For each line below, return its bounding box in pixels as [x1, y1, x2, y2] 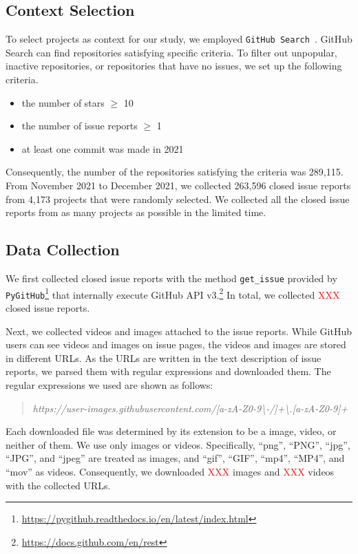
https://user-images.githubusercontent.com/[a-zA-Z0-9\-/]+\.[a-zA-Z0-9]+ [32, 401, 348, 415]
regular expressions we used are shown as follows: [6, 377, 213, 392]
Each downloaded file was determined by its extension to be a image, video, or [6, 424, 337, 438]
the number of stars [21, 95, 105, 109]
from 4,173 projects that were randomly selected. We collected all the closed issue [6, 191, 350, 206]
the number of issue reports [21, 118, 138, 133]
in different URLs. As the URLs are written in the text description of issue [6, 350, 322, 365]
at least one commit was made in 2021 [21, 141, 184, 156]
